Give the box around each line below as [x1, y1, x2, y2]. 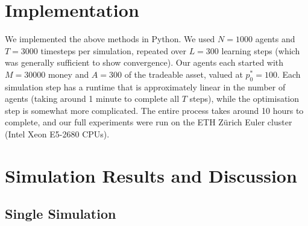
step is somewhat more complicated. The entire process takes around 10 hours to [5, 104, 304, 116]
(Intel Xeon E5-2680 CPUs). [5, 128, 110, 140]
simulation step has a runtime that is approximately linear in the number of [5, 80, 286, 93]
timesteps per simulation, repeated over [40, 44, 186, 57]
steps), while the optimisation [189, 92, 300, 105]
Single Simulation [5, 204, 116, 223]
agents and [255, 33, 295, 45]
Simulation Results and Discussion [5, 163, 297, 187]
